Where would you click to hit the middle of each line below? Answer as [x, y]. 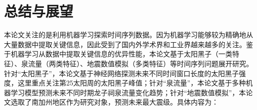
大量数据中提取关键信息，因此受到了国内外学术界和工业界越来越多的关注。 [125, 44]
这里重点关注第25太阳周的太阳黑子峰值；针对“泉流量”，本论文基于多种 [132, 83]
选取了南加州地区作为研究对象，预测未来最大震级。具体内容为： [114, 102]
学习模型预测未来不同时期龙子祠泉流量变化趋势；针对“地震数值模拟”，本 [128, 92]
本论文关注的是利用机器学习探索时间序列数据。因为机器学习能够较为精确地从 [128, 35]
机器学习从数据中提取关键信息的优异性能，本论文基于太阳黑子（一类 [121, 54]
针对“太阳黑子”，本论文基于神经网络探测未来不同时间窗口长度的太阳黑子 [122, 73]
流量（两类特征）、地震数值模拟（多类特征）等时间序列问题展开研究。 [140, 63]
